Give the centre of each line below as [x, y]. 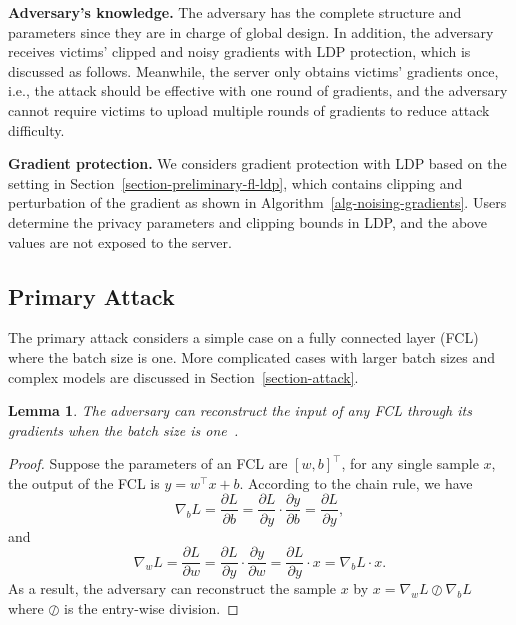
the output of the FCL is [84, 482]
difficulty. [36, 129]
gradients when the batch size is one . [123, 429]
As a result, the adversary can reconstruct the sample [172, 588]
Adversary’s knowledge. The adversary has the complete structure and [235, 12]
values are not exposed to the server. [120, 241]
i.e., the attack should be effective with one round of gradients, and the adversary [258, 90]
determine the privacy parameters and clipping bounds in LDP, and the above [247, 221]
